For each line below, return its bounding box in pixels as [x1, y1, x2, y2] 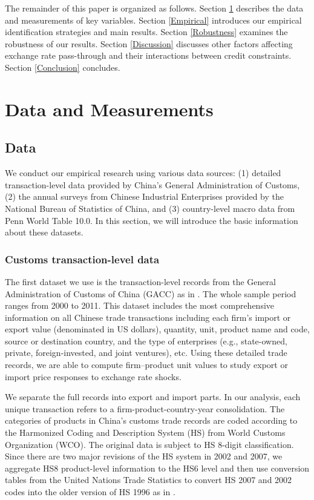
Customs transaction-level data [5, 251, 160, 266]
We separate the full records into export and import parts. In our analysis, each [5, 390, 301, 403]
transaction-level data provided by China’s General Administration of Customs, [5, 178, 300, 191]
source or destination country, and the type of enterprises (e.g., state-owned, [5, 334, 287, 347]
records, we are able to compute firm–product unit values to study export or [5, 358, 288, 371]
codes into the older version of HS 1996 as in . [5, 485, 175, 498]
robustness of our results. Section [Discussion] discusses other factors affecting [5, 37, 293, 50]
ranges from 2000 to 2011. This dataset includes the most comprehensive [5, 299, 275, 312]
